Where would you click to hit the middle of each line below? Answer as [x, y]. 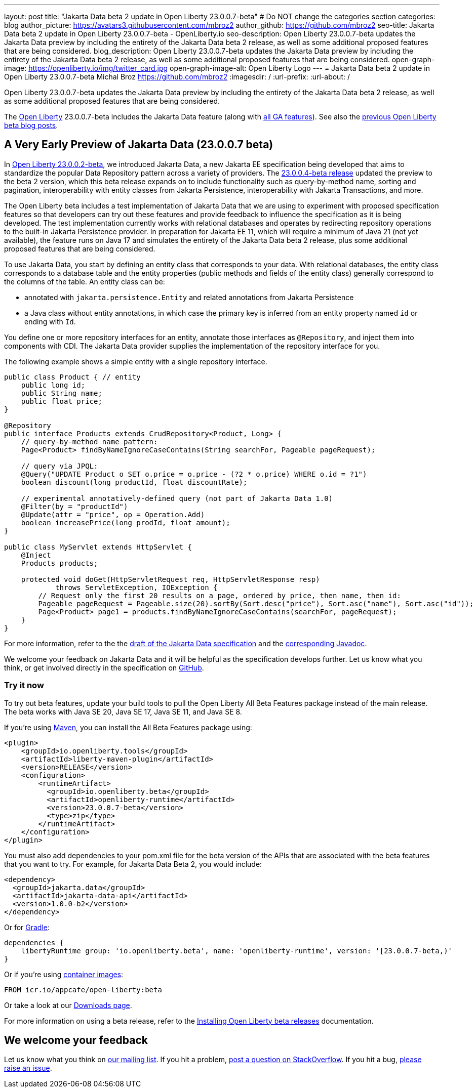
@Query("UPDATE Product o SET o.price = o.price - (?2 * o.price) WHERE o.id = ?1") [194, 474]
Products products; [59, 563]
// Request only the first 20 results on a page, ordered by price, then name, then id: [220, 595]
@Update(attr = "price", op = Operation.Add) [113, 514]
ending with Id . [50, 321]
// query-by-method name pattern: [89, 442]
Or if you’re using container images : [64, 974]
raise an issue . [28, 1068]
